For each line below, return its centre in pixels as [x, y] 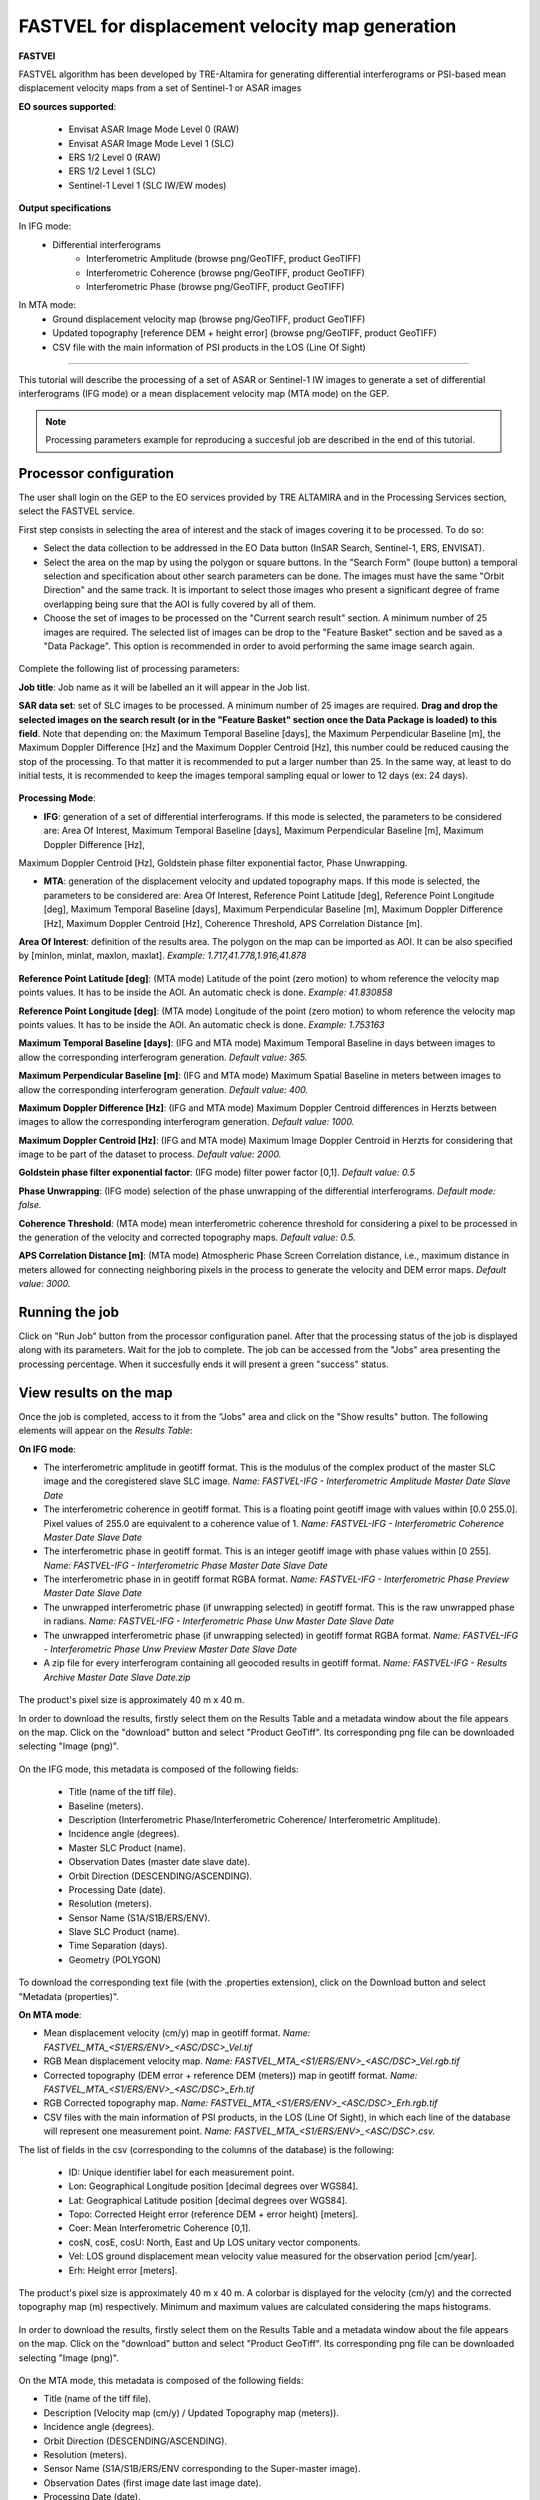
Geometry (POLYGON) [115, 1959]
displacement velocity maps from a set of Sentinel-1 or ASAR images [160, 88]
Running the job [69, 1312]
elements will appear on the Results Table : [106, 1431]
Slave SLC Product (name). [124, 1932]
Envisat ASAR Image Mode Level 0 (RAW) [154, 129]
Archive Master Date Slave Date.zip [117, 1677]
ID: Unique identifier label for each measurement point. [181, 2172]
